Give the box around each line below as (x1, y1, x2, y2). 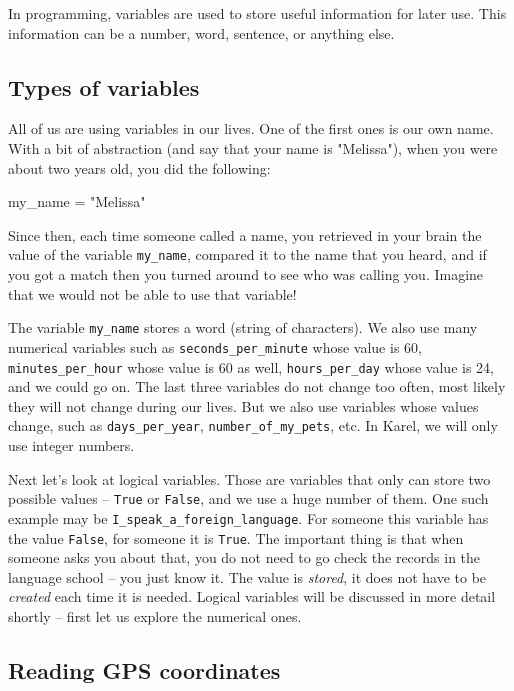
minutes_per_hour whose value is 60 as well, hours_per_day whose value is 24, (8, 356, 494, 377)
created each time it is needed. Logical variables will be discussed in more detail (8, 586, 496, 607)
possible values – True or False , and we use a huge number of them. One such (8, 488, 489, 509)
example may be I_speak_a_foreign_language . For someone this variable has (8, 507, 489, 528)
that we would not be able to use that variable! (8, 283, 297, 304)
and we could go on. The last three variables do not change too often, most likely (8, 376, 506, 397)
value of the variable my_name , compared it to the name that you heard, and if (8, 244, 487, 265)
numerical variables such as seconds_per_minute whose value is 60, (8, 336, 422, 357)
